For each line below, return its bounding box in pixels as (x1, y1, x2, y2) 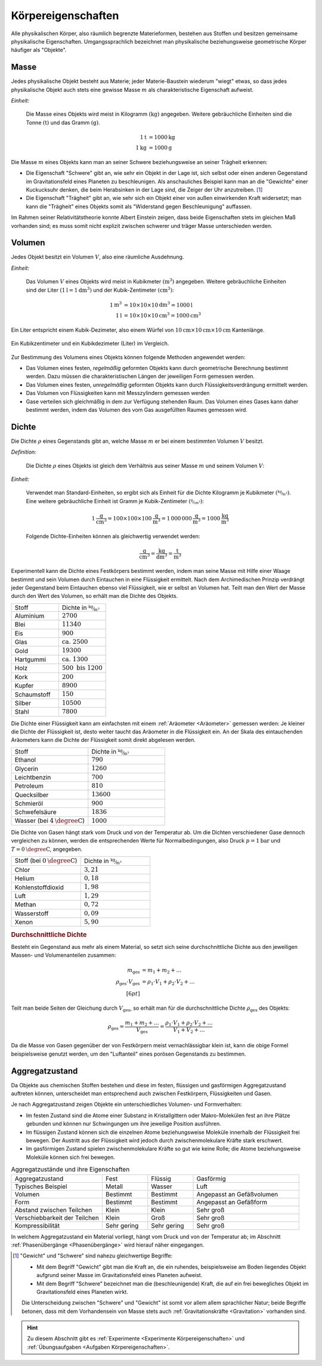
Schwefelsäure (14, 808, 57, 816)
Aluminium (14, 612, 45, 620)
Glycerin (14, 764, 39, 773)
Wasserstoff (14, 909, 49, 917)
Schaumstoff (14, 690, 51, 698)
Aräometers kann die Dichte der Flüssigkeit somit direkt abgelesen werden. (11, 736, 196, 744)
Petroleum (14, 782, 44, 790)
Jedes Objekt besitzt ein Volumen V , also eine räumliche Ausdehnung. (11, 254, 184, 261)
